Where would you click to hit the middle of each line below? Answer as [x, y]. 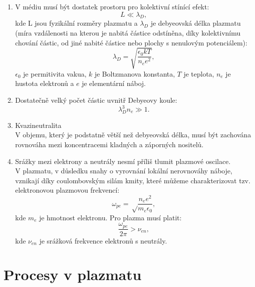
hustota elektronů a [44, 83]
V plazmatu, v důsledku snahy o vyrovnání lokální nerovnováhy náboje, [124, 171]
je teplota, [199, 73]
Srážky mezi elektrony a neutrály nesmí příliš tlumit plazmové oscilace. [123, 161]
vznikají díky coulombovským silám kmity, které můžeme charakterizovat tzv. [133, 180]
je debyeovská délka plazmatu [195, 23]
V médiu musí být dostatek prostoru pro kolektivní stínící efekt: [112, 6]
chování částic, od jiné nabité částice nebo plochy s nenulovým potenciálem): [131, 42]
